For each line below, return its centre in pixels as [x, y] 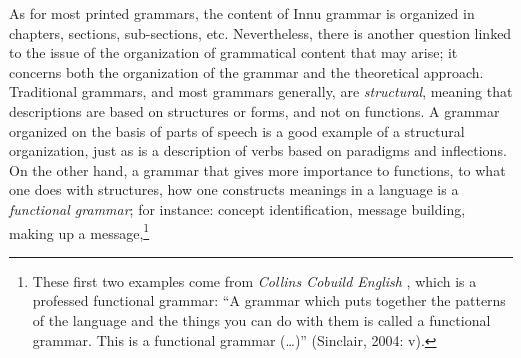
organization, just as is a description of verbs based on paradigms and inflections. [258, 150]
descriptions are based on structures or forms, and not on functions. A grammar [254, 110]
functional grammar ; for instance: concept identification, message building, [237, 208]
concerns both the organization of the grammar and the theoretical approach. [246, 71]
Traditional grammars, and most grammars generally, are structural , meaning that [261, 91]
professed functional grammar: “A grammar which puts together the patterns [269, 300]
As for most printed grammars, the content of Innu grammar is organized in [242, 13]
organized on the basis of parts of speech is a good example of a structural [237, 130]
